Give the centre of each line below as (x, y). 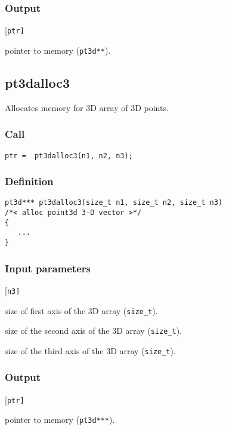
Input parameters (48, 268)
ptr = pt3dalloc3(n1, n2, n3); (69, 156)
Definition (29, 181)
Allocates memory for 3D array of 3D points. (87, 107)
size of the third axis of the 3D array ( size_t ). (90, 350)
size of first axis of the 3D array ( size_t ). (81, 310)
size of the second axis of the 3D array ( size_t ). (93, 331)
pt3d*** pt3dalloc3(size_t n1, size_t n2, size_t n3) (114, 203)
